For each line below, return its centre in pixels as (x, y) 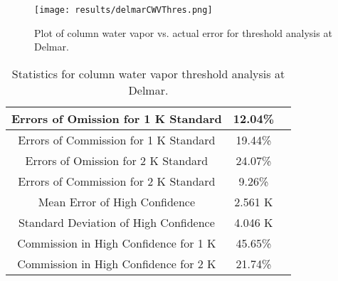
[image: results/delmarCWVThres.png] (123, 10)
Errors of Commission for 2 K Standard (117, 181)
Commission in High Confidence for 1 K (117, 243)
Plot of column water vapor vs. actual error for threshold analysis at (183, 32)
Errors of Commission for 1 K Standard (117, 139)
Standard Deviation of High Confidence (116, 222)
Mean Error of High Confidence (117, 201)
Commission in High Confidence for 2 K (117, 263)
